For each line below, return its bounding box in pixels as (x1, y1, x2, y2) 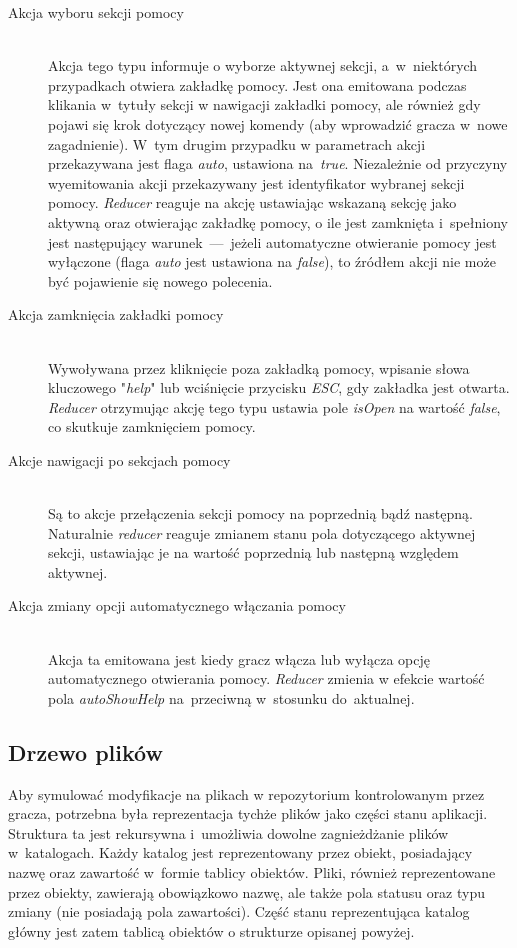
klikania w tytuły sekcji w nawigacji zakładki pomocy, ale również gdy (48, 94, 481, 115)
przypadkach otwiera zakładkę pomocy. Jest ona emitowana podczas (48, 74, 467, 95)
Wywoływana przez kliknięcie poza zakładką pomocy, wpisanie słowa (48, 357, 470, 378)
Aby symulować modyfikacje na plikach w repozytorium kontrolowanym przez (8, 783, 485, 804)
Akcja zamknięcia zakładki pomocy (8, 304, 224, 325)
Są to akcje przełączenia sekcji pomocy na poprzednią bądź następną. (48, 503, 473, 524)
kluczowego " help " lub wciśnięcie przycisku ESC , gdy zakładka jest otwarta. (48, 377, 510, 398)
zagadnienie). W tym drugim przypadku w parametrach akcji (48, 133, 426, 154)
